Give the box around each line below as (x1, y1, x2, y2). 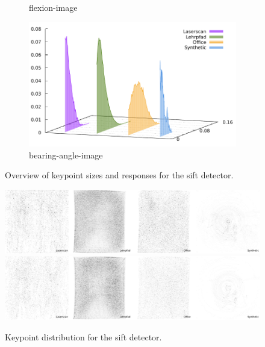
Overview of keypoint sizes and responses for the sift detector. (5, 169, 234, 181)
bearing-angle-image (29, 148, 103, 161)
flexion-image (29, 1, 78, 13)
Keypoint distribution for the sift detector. (5, 330, 162, 343)
